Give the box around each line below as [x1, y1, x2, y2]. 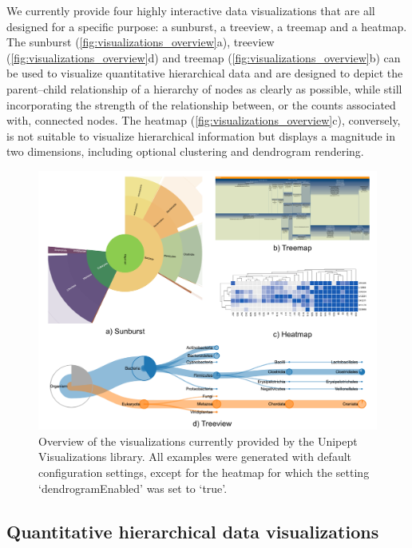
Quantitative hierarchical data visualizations [6, 518, 379, 543]
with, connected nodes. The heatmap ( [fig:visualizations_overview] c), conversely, [6, 112, 401, 129]
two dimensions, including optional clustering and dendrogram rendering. [6, 143, 364, 160]
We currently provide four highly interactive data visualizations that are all [6, 2, 375, 18]
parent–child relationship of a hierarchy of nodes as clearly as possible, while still [6, 80, 402, 97]
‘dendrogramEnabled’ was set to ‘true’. [38, 479, 228, 496]
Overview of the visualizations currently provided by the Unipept [38, 432, 358, 449]
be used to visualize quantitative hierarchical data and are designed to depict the [6, 65, 403, 81]
